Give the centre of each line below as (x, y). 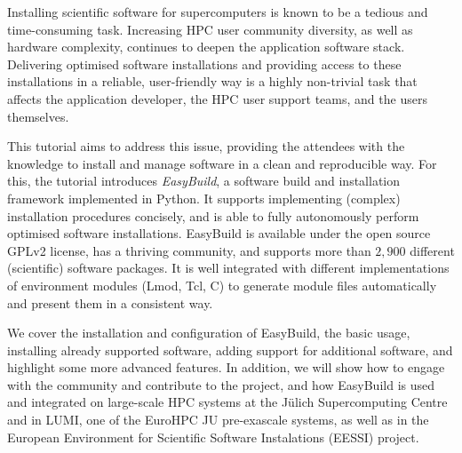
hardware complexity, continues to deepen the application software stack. (206, 47)
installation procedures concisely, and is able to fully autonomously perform (213, 215)
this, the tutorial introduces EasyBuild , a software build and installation (204, 181)
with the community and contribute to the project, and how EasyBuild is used (221, 384)
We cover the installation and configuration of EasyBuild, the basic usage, (209, 333)
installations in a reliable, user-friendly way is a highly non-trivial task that (212, 81)
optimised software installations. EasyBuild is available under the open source (219, 233)
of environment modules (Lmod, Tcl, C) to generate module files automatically (222, 285)
